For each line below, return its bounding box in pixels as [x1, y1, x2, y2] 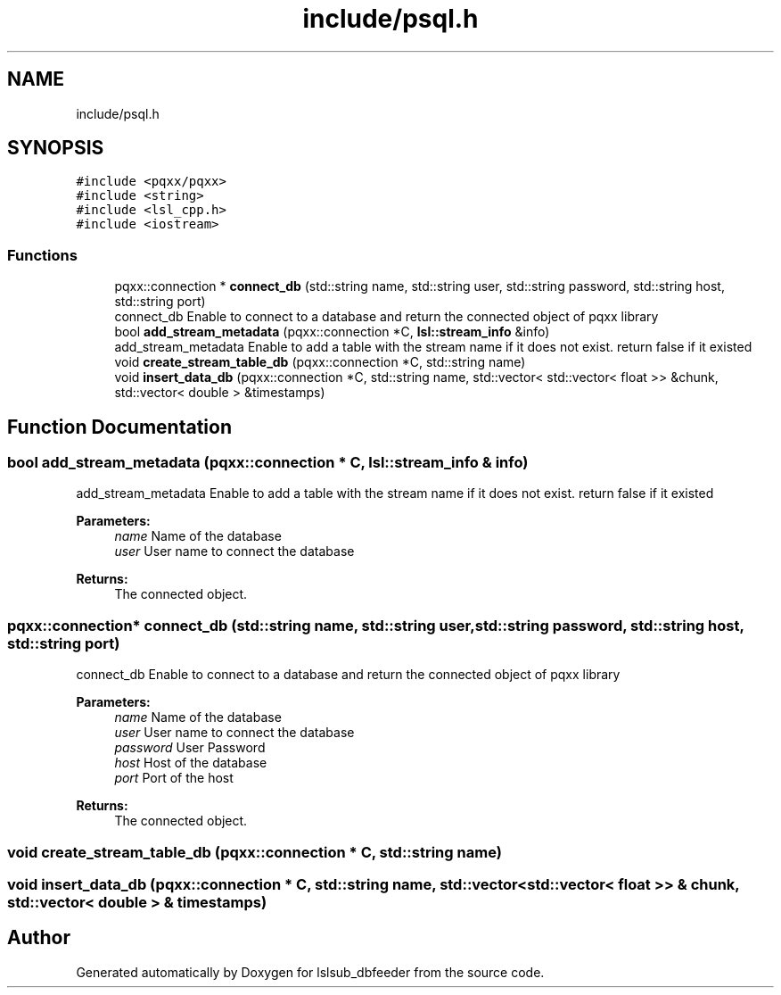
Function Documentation [7, 415, 232, 438]
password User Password [114, 740, 266, 756]
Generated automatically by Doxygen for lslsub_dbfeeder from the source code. [76, 964, 545, 980]
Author [7, 926, 70, 949]
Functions [7, 245, 78, 264]
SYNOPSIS [7, 137, 104, 160]
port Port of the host [114, 770, 234, 786]
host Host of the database [114, 755, 267, 771]
